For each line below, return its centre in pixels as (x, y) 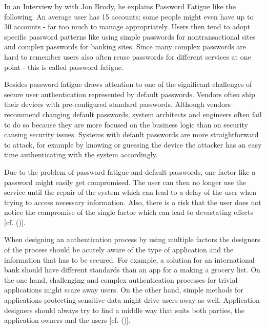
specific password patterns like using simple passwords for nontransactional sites (130, 36)
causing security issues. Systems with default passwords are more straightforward (131, 134)
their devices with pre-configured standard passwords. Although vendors (118, 104)
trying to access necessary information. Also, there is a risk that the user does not (133, 202)
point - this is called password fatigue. (64, 67)
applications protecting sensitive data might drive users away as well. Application (132, 300)
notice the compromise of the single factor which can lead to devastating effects (129, 212)
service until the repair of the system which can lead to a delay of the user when (130, 192)
